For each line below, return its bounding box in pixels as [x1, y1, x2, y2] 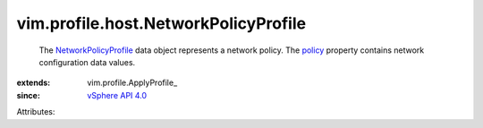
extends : [16, 77, 51, 89]
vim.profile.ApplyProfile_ [87, 77, 178, 89]
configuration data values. [38, 56, 136, 67]
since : [16, 90, 40, 100]
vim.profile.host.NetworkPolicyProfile [16, 13, 307, 33]
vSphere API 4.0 [87, 90, 148, 100]
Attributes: [16, 107, 55, 117]
